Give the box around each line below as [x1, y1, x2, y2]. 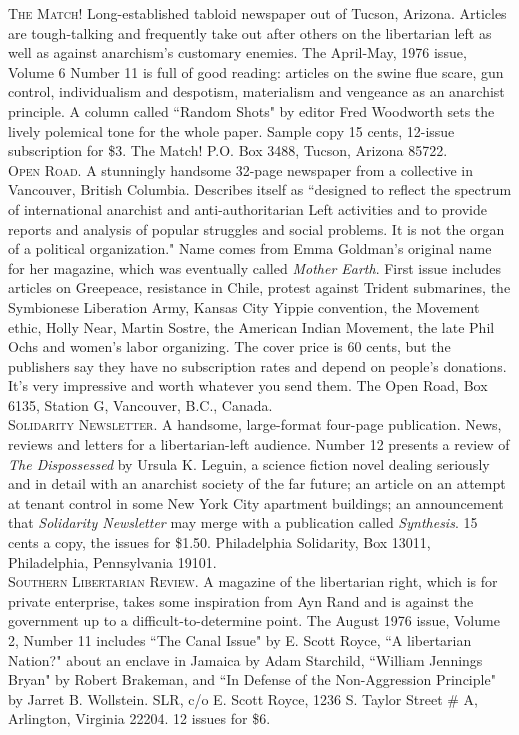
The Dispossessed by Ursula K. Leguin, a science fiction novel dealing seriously [8, 453, 490, 474]
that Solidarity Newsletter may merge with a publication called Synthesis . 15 [8, 512, 478, 533]
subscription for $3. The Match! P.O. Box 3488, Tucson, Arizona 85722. [8, 140, 448, 161]
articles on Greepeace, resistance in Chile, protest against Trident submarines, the [8, 277, 511, 298]
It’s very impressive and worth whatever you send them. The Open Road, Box [8, 375, 488, 396]
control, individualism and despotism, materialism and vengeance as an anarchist [8, 81, 505, 102]
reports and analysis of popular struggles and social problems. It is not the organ [8, 218, 505, 239]
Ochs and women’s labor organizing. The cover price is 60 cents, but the [8, 336, 451, 357]
